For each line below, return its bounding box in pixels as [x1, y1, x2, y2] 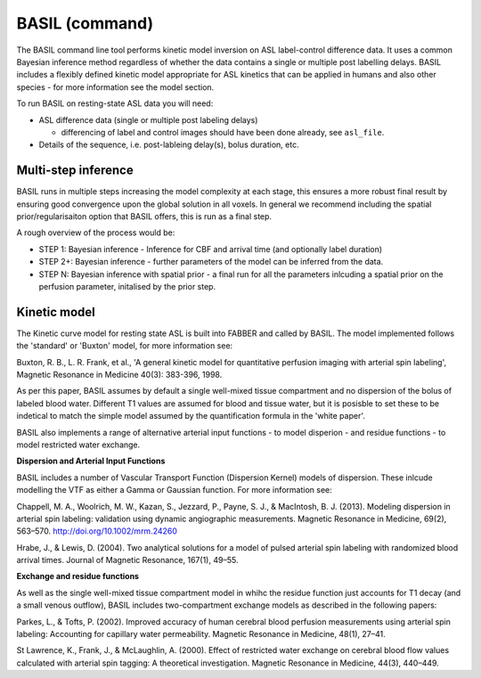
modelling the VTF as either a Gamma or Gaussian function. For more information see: [16, 485, 333, 495]
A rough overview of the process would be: [16, 227, 175, 238]
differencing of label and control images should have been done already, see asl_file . [61, 127, 385, 137]
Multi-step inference [16, 163, 134, 178]
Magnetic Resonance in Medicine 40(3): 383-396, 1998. [16, 370, 223, 380]
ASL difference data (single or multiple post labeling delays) [38, 114, 258, 125]
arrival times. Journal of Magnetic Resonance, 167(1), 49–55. [16, 555, 239, 566]
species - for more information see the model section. [16, 81, 215, 93]
